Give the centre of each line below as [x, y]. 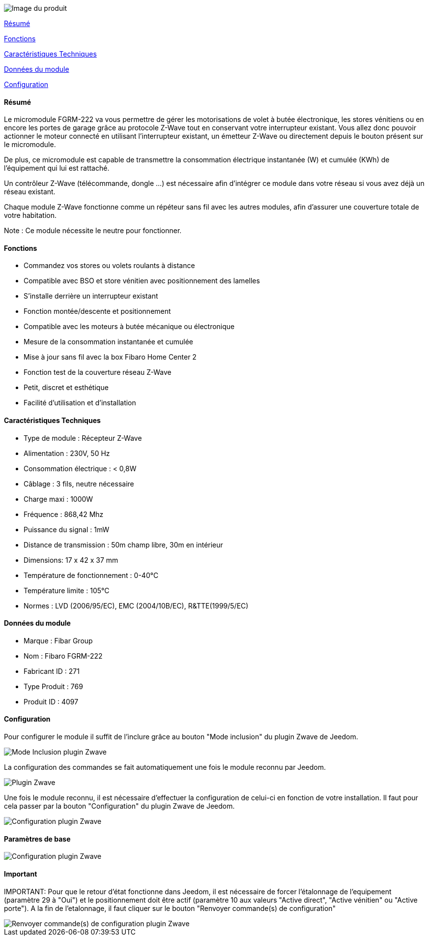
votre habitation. [30, 215]
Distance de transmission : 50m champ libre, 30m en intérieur [123, 545]
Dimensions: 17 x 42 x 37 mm [71, 560]
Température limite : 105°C [67, 590]
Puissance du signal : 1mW [67, 529]
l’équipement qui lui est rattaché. [57, 168]
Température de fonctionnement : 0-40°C [91, 575]
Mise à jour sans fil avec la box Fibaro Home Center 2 [110, 357]
